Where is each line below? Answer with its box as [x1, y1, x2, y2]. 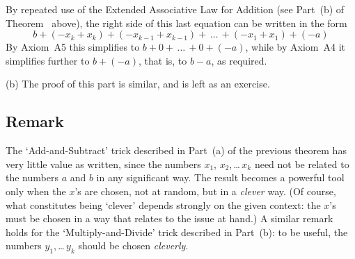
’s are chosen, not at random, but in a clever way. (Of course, [74, 183, 336, 198]
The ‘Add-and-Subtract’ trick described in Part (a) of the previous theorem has [6, 143, 347, 158]
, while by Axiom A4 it [245, 40, 345, 54]
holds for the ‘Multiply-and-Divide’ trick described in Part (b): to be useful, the [6, 224, 348, 239]
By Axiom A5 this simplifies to [6, 40, 140, 54]
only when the [6, 183, 66, 198]
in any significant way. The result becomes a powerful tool [96, 170, 345, 185]
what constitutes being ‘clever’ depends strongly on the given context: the [6, 197, 321, 212]
